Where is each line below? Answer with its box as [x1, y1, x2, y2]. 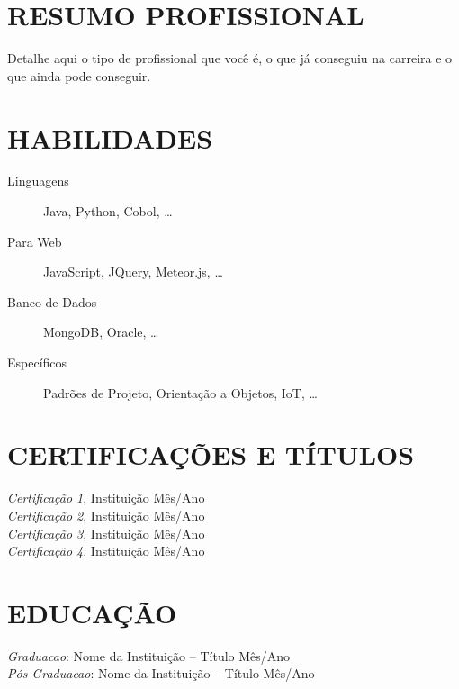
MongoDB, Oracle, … [43, 322, 159, 341]
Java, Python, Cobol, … [43, 202, 173, 221]
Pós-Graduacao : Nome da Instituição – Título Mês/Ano [7, 664, 315, 683]
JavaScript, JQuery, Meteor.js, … [43, 262, 223, 281]
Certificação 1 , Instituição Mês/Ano [7, 488, 205, 507]
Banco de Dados [7, 292, 97, 311]
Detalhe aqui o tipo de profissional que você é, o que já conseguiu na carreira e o [7, 49, 453, 68]
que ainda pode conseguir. [7, 66, 151, 85]
